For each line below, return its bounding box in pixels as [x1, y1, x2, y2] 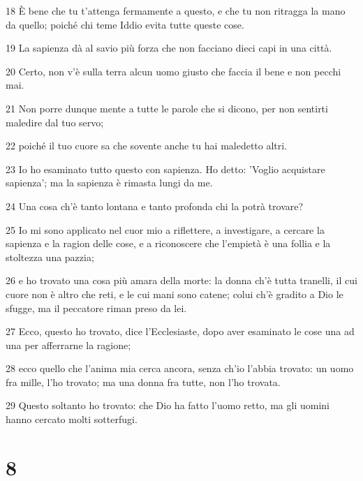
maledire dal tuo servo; [6, 114, 104, 129]
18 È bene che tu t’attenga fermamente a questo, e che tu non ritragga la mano [6, 3, 346, 17]
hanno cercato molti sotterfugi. [6, 412, 138, 427]
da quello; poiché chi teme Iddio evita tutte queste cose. [6, 17, 244, 31]
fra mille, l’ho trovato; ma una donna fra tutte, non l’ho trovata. [6, 374, 281, 389]
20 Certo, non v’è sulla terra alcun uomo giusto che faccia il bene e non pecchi [6, 64, 341, 78]
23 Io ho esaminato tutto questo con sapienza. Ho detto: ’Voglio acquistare [6, 161, 325, 176]
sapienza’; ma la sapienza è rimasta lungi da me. [6, 175, 213, 190]
